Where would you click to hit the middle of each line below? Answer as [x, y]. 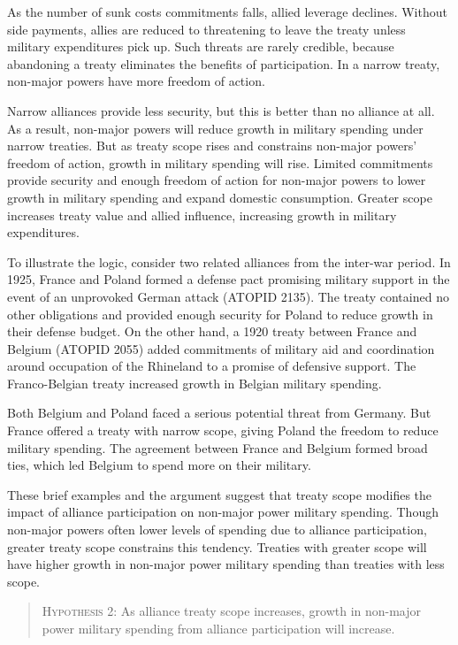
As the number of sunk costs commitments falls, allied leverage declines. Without [227, 12]
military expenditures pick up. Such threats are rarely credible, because [201, 46]
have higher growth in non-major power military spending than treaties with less [226, 564]
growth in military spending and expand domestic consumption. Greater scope [220, 197]
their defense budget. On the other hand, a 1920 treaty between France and [212, 331]
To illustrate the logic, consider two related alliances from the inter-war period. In [229, 261]
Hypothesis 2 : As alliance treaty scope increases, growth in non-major [232, 611]
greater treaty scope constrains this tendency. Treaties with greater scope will [217, 546]
